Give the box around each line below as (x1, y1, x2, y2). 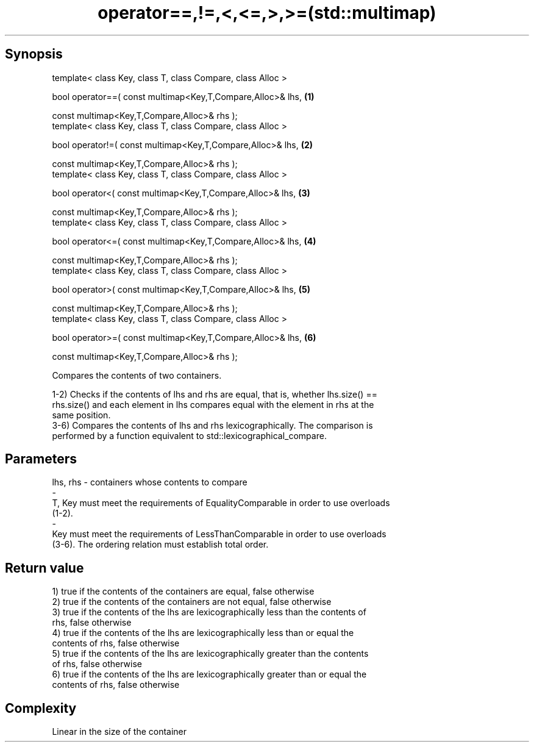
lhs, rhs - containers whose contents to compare (52, 477, 247, 488)
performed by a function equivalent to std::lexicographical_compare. (52, 430, 327, 441)
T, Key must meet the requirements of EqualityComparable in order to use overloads (52, 498, 390, 509)
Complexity (5, 700, 77, 716)
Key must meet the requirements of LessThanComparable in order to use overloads (52, 529, 386, 540)
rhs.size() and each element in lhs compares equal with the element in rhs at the (52, 399, 374, 410)
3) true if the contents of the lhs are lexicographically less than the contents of (52, 607, 366, 618)
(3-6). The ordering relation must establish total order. (52, 539, 269, 550)
